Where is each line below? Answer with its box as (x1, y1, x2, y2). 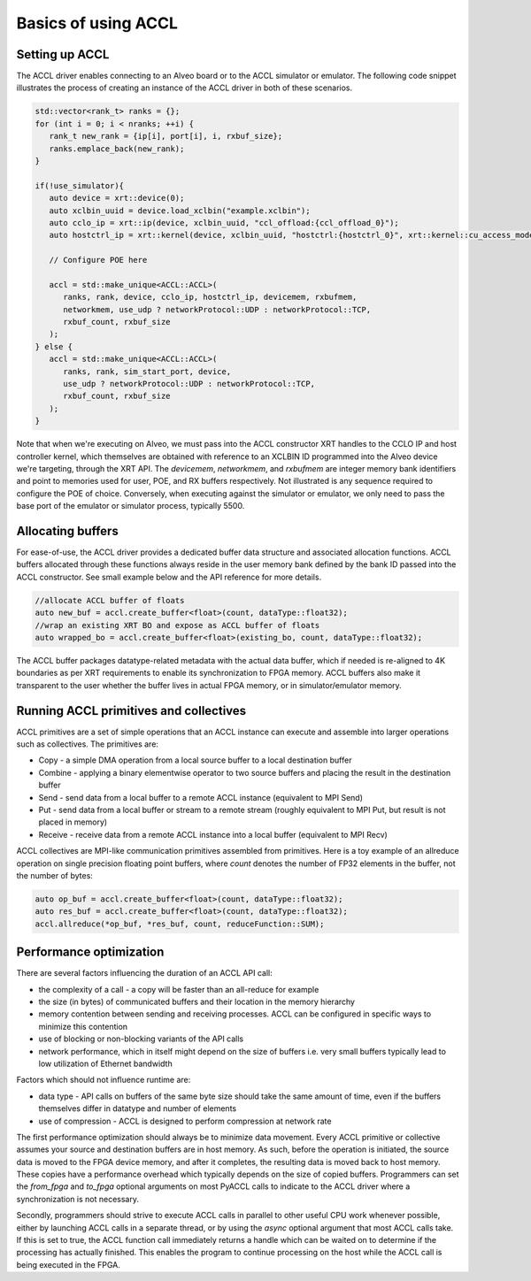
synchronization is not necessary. (16, 1193, 139, 1204)
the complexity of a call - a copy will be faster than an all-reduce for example (38, 984, 319, 994)
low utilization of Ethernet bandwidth (38, 1058, 173, 1069)
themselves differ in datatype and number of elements (38, 1103, 237, 1114)
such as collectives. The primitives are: (16, 739, 159, 749)
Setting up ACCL (16, 47, 110, 62)
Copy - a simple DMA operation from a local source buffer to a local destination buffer (38, 755, 352, 765)
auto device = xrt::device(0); (49, 193, 185, 203)
